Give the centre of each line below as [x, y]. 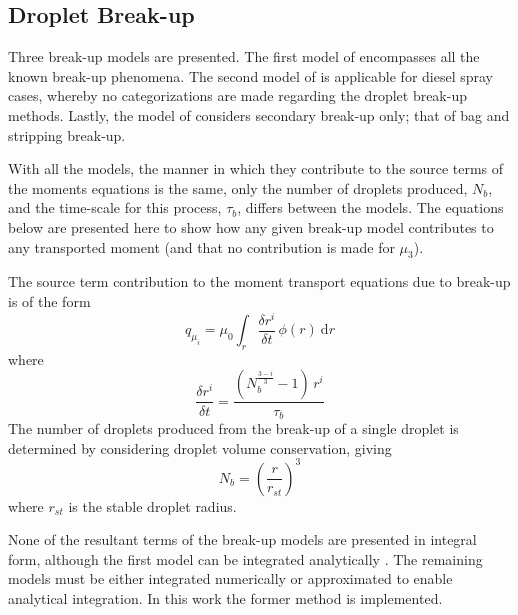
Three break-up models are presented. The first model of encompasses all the [244, 56]
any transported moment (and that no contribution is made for [201, 246]
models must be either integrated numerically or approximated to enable [230, 578]
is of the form [49, 300]
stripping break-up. [67, 134]
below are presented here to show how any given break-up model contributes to [251, 226]
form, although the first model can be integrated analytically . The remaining [245, 558]
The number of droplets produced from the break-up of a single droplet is [233, 427]
